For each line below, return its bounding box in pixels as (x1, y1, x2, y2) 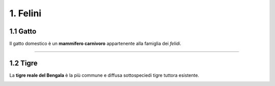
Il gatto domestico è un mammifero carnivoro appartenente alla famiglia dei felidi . (9, 41, 182, 47)
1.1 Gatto (9, 27, 37, 36)
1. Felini (9, 8, 42, 19)
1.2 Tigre (9, 59, 38, 67)
